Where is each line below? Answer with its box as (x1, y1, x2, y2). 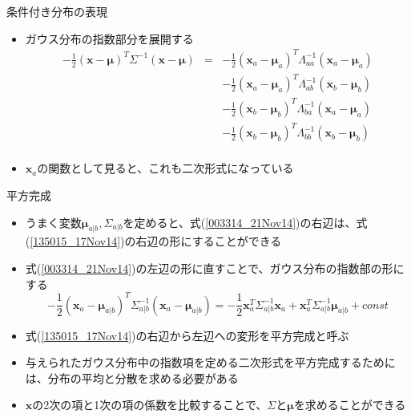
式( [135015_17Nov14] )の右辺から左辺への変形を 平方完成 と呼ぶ (25, 327, 349, 343)
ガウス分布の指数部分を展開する (25, 30, 194, 47)
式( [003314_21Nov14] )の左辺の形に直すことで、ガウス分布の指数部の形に (25, 259, 405, 276)
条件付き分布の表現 (6, 3, 107, 19)
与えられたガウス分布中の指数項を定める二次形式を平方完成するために (25, 354, 396, 371)
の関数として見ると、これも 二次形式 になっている (37, 160, 294, 177)
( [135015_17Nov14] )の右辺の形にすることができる (25, 233, 282, 250)
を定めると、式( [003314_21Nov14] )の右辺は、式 (123, 213, 368, 230)
